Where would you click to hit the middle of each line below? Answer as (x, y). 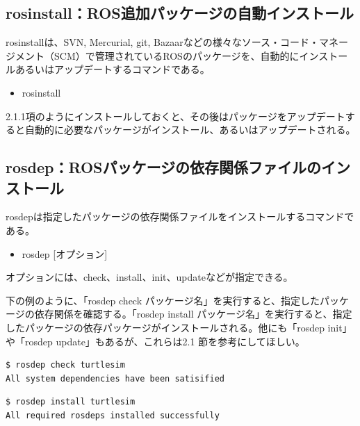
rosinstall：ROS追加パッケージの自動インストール (180, 13)
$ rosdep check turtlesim (65, 365)
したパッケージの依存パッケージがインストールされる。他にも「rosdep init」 (179, 327)
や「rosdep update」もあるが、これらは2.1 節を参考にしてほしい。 (155, 341)
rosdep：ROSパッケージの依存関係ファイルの (164, 167)
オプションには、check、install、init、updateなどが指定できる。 (149, 277)
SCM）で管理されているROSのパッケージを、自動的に (177, 55)
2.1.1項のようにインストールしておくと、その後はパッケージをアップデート (175, 116)
